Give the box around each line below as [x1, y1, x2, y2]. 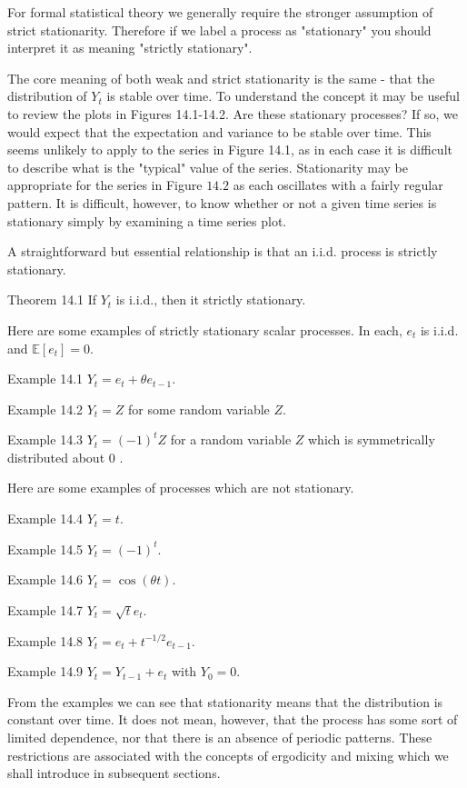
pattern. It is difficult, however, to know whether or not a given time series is [7, 193, 437, 212]
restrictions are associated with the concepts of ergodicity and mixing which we [7, 745, 449, 764]
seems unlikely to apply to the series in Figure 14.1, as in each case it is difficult [7, 140, 452, 159]
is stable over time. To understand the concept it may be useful [106, 86, 460, 105]
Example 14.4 [7, 509, 84, 528]
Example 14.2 [7, 399, 84, 418]
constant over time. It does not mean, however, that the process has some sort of [7, 710, 458, 729]
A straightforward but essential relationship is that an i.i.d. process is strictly [7, 242, 438, 261]
